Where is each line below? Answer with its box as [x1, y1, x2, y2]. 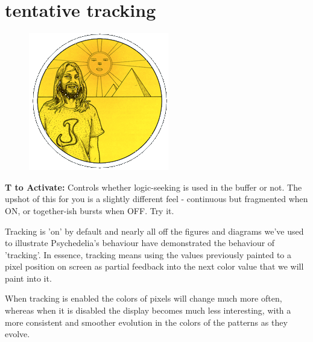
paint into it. [5, 271, 52, 284]
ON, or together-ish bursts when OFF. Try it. [5, 204, 174, 217]
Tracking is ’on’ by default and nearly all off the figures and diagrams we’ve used [5, 224, 304, 237]
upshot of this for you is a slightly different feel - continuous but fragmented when [5, 192, 308, 205]
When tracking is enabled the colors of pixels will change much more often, [5, 292, 282, 305]
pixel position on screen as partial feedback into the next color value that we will [5, 260, 304, 273]
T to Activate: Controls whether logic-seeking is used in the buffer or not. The [5, 180, 302, 193]
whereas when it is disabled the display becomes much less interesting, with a [5, 304, 291, 317]
